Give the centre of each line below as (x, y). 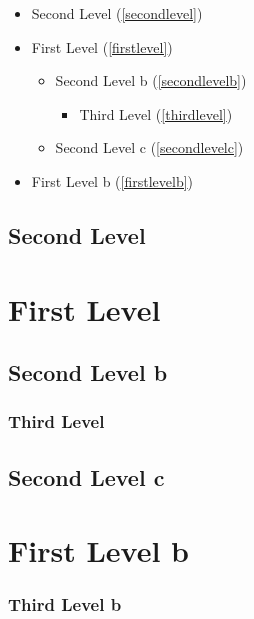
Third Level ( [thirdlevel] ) (156, 113)
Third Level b (65, 604)
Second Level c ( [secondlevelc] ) (149, 147)
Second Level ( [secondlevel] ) (117, 13)
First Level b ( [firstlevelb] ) (112, 180)
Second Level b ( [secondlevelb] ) (151, 80)
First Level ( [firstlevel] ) (102, 46)
